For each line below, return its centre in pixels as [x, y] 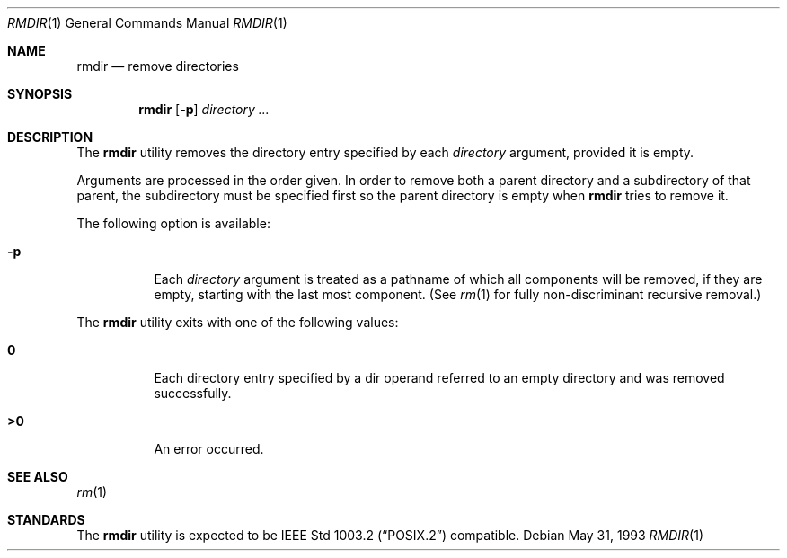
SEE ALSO [38, 477]
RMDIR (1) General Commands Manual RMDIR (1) [147, 23]
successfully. [193, 393]
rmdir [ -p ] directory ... [204, 109]
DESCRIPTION [50, 137]
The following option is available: [173, 223]
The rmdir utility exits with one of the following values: [238, 322]
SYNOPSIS [40, 94]
